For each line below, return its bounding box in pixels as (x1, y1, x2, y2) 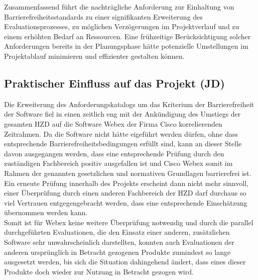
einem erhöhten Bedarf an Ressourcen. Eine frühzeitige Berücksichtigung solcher (4, 31, 251, 41)
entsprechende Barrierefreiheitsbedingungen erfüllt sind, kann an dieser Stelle (4, 138, 242, 149)
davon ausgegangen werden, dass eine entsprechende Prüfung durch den (4, 148, 224, 158)
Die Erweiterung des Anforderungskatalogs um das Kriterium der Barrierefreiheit (4, 99, 254, 109)
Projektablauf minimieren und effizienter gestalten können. (4, 50, 185, 61)
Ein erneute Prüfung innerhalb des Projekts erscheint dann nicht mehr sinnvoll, (4, 177, 248, 188)
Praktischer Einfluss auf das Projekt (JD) (4, 75, 225, 90)
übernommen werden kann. (4, 207, 88, 218)
